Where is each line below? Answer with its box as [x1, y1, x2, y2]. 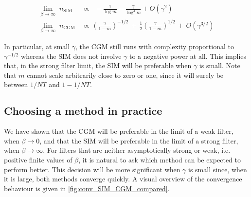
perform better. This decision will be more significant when [4, 164, 180, 174]
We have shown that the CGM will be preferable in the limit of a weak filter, [4, 126, 233, 136]
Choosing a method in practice [4, 103, 162, 118]
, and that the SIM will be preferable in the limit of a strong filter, [39, 135, 238, 145]
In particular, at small [4, 41, 70, 51]
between [4, 79, 28, 90]
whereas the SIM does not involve [21, 51, 122, 61]
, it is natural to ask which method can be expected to [78, 154, 241, 164]
